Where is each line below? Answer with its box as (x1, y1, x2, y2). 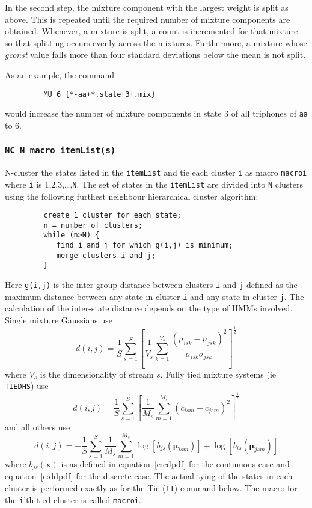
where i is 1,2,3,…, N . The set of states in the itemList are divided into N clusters (5, 177, 303, 190)
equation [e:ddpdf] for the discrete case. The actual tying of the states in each (5, 470, 293, 482)
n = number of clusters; (43, 221, 143, 230)
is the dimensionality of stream (40, 367, 154, 380)
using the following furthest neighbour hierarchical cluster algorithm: (5, 189, 258, 202)
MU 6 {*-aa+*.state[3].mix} (43, 90, 156, 99)
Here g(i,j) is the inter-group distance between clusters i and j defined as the (5, 278, 298, 291)
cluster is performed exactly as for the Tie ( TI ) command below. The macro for (5, 482, 298, 494)
